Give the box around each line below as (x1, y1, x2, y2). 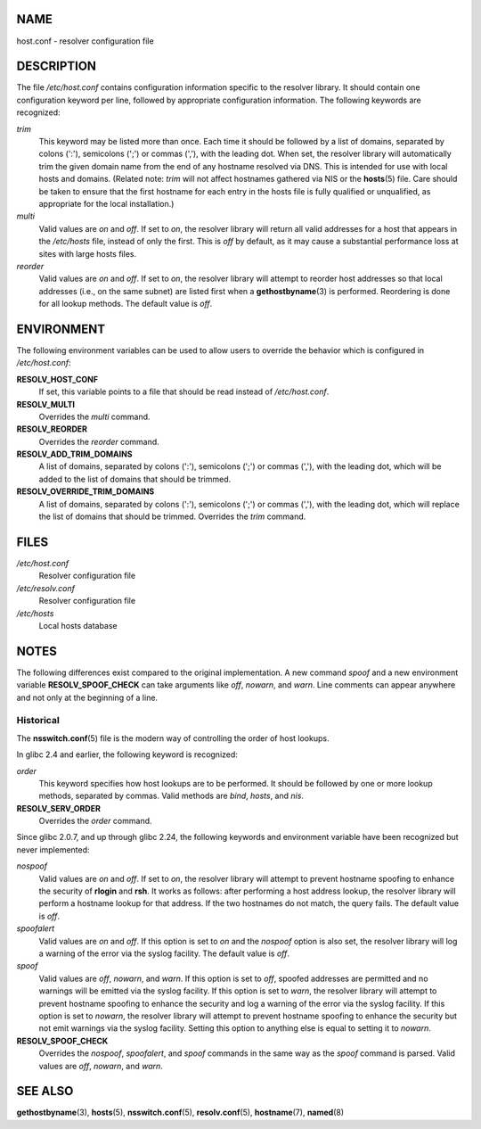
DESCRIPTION (16, 59, 97, 74)
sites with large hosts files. (38, 248, 137, 259)
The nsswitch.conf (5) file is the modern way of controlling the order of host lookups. (16, 732, 330, 744)
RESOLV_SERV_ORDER (16, 803, 102, 813)
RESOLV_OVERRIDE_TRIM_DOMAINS (16, 486, 155, 497)
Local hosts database (38, 620, 118, 630)
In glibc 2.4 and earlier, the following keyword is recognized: (16, 749, 238, 760)
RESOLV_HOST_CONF (16, 374, 98, 384)
